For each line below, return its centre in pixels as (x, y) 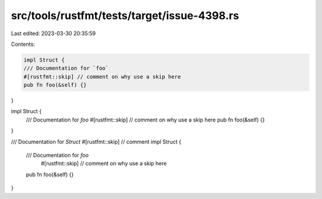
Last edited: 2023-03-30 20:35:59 (53, 33)
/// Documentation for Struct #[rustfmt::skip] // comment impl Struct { (96, 142)
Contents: (23, 44)
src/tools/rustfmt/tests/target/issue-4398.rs (125, 15)
